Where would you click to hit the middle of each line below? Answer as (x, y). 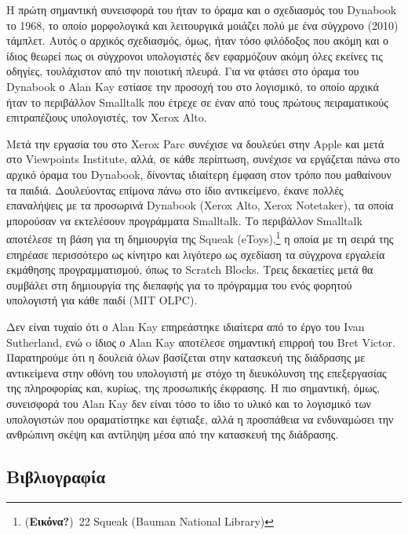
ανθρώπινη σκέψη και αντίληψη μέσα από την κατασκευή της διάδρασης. (173, 434)
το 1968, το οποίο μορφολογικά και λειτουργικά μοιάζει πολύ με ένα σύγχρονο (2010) (202, 25)
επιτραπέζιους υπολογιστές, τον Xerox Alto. (107, 117)
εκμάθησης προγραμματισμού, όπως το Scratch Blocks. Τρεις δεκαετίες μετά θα (190, 269)
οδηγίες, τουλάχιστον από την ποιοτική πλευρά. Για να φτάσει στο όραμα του (183, 71)
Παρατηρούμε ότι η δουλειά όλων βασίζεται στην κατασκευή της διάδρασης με (186, 357)
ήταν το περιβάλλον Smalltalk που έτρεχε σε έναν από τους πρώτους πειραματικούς (197, 102)
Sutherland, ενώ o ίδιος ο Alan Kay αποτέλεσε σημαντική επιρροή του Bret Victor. (201, 342)
